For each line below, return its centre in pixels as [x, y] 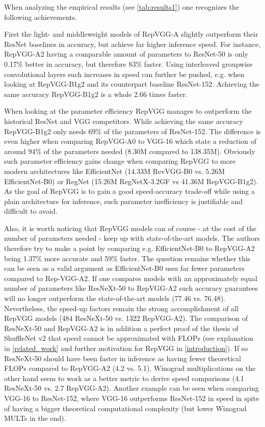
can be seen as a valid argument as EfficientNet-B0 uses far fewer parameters [124, 268]
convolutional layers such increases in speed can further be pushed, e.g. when [124, 74]
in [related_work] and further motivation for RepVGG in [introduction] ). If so [126, 348]
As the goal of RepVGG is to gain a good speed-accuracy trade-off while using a [129, 191]
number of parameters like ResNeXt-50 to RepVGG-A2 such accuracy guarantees [131, 288]
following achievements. [41, 17]
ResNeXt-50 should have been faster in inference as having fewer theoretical [123, 358]
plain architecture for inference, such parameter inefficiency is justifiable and [123, 201]
